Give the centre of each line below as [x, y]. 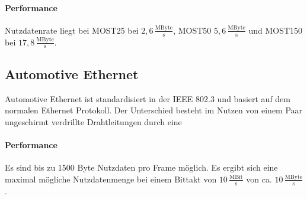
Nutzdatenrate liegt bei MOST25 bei [72, 30]
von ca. [259, 179]
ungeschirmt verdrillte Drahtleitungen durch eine [93, 121]
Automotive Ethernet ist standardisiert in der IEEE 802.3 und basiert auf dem [148, 98]
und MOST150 [276, 30]
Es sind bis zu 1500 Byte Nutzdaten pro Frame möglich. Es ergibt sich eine [141, 167]
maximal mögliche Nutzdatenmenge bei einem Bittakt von [111, 179]
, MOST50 [192, 30]
